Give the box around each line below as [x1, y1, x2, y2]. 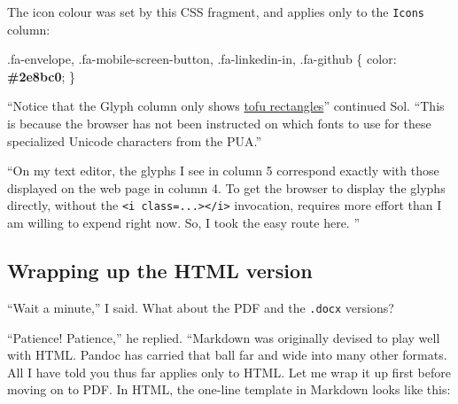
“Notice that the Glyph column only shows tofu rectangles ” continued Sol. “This [7, 97, 445, 115]
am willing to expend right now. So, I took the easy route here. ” [7, 214, 361, 232]
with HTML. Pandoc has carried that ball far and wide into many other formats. [7, 346, 447, 364]
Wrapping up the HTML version [7, 257, 313, 284]
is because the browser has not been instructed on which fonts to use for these [7, 114, 431, 133]
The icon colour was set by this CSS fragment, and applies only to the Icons [7, 3, 424, 20]
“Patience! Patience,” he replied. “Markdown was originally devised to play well [7, 328, 440, 346]
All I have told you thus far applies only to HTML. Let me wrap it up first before [7, 362, 451, 381]
